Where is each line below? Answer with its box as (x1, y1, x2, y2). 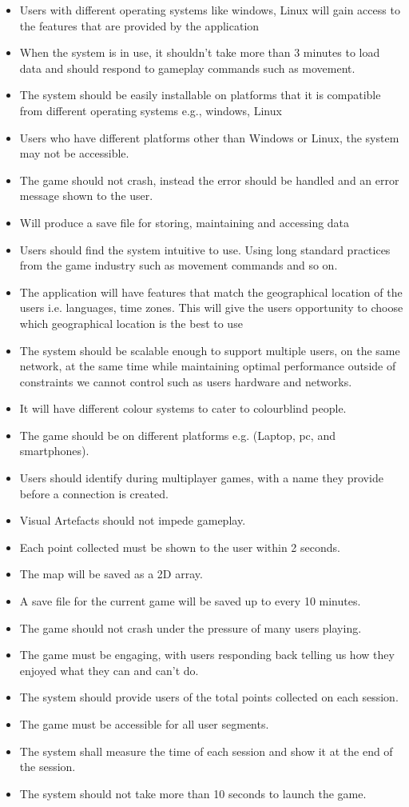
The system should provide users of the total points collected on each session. (19, 689, 399, 705)
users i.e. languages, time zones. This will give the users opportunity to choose (19, 299, 403, 316)
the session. (19, 758, 76, 775)
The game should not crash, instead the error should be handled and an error (19, 171, 399, 188)
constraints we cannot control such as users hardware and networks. (19, 373, 352, 390)
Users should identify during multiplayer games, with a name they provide (19, 469, 383, 486)
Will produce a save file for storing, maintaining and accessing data (19, 214, 350, 230)
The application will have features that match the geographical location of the (19, 283, 403, 300)
